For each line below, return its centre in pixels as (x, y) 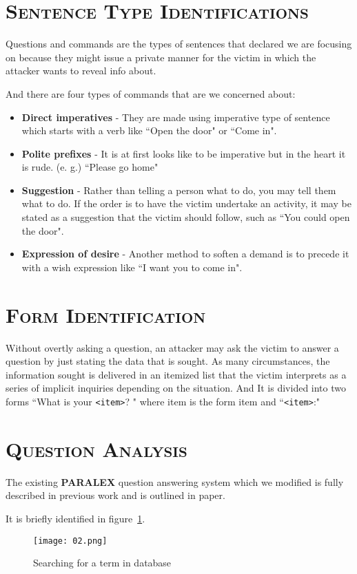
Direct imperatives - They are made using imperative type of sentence (176, 117)
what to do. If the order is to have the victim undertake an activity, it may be (186, 203)
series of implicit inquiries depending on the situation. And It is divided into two (176, 388)
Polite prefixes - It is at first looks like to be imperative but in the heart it (184, 153)
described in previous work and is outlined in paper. (115, 495)
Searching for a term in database (102, 563)
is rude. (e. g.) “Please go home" (90, 167)
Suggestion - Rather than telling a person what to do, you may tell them (179, 190)
